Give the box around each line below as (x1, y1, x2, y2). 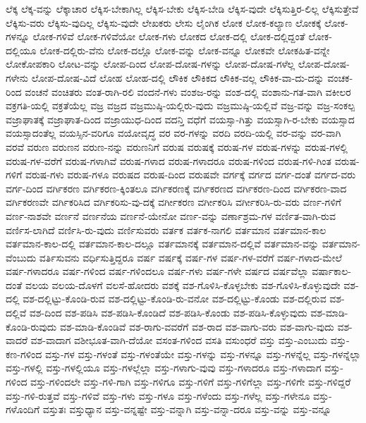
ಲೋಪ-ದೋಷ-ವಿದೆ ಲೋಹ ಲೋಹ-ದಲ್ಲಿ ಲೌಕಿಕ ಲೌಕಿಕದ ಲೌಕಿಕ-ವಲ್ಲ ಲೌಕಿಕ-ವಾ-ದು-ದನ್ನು (31, 70, 324, 85)
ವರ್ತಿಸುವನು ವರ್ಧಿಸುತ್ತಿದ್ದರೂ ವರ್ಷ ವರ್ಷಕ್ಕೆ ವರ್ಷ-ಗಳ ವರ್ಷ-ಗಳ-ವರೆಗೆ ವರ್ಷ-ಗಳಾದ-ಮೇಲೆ (39, 250, 342, 264)
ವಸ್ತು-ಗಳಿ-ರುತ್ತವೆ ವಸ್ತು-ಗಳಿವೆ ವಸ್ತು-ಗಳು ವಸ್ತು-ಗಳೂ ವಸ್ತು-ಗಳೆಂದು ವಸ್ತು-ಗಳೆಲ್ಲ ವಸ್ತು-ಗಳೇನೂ (6, 388, 310, 403)
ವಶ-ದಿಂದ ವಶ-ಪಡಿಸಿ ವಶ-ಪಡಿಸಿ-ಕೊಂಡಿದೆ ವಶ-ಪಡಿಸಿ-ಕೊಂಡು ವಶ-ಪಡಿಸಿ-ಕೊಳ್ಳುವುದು (29, 305, 307, 320)
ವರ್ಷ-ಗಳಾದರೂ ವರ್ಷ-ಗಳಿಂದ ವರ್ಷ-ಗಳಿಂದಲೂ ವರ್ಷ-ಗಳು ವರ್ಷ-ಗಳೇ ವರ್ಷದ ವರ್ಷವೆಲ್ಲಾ (6, 264, 309, 278)
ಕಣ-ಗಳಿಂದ (6, 346, 42, 361)
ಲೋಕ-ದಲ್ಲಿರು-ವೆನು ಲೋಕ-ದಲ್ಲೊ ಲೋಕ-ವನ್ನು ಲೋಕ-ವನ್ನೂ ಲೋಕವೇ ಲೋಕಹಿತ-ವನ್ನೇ (39, 42, 330, 57)
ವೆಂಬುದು (6, 250, 37, 264)
